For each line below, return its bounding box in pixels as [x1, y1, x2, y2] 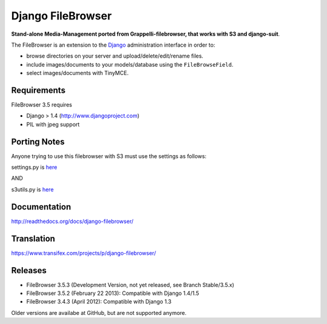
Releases [11, 265, 47, 276]
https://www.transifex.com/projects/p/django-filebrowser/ [11, 249, 156, 257]
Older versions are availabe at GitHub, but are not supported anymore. [11, 309, 187, 316]
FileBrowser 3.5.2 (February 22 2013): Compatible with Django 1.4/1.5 [26, 289, 199, 297]
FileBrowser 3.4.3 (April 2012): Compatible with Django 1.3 [26, 298, 172, 305]
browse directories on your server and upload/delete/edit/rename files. [26, 52, 203, 60]
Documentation [11, 202, 71, 212]
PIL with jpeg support [26, 121, 80, 128]
